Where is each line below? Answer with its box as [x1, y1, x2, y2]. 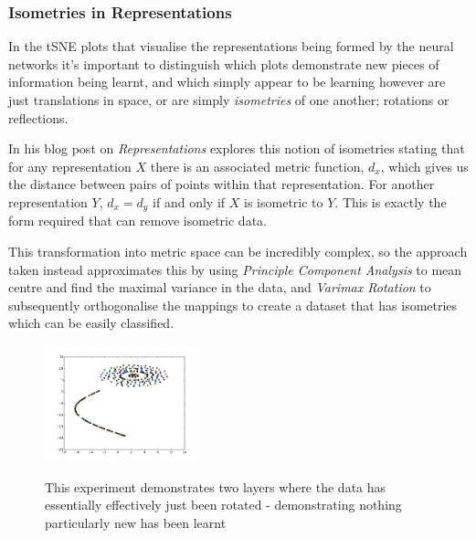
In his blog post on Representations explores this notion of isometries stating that [8, 139, 465, 158]
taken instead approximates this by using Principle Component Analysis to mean [8, 259, 462, 279]
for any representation [8, 156, 132, 175]
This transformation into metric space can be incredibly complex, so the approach [8, 242, 468, 261]
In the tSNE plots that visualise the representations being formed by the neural [8, 37, 454, 56]
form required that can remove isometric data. [8, 211, 267, 230]
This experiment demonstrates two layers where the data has [45, 477, 386, 496]
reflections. [8, 108, 69, 127]
